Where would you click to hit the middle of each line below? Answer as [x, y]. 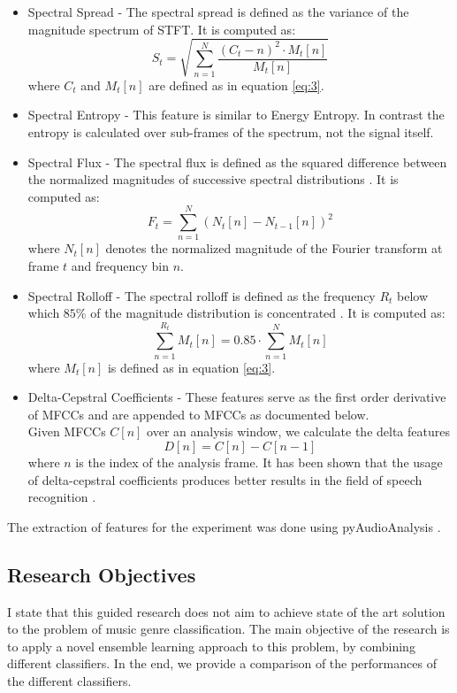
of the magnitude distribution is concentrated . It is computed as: [268, 313]
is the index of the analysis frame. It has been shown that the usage [259, 462]
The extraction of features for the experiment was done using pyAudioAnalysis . [224, 526]
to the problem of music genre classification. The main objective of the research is [228, 629]
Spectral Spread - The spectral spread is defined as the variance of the [218, 12]
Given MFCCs [67, 431]
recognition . [62, 497]
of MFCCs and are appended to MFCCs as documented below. [198, 414]
